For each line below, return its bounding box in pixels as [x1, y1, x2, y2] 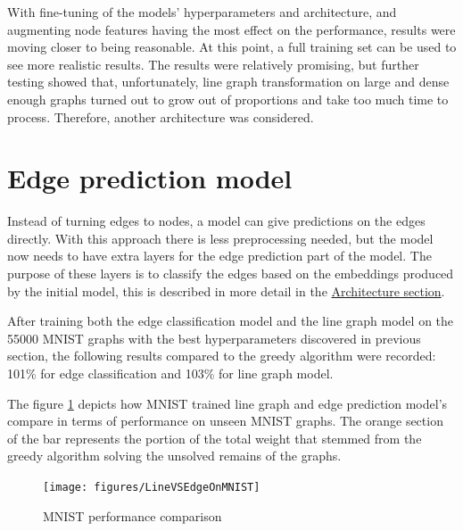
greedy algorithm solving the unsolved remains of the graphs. [7, 446, 342, 465]
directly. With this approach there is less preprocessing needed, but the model [7, 228, 434, 247]
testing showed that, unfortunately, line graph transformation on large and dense [7, 72, 450, 91]
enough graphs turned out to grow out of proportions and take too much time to [7, 89, 449, 108]
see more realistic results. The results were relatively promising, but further [7, 54, 419, 73]
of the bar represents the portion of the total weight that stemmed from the [7, 428, 422, 447]
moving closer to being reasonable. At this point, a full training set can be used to [7, 37, 457, 56]
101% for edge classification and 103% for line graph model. [7, 364, 334, 383]
